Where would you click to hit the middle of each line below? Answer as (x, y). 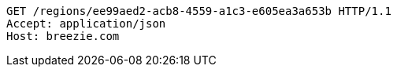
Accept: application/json (86, 24)
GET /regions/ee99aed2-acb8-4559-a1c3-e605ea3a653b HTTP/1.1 (199, 11)
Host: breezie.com (63, 36)
